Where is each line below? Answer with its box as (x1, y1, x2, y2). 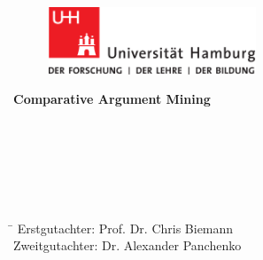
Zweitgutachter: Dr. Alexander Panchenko (13, 236, 242, 255)
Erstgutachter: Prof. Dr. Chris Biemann (17, 218, 234, 237)
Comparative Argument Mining (13, 90, 211, 108)
